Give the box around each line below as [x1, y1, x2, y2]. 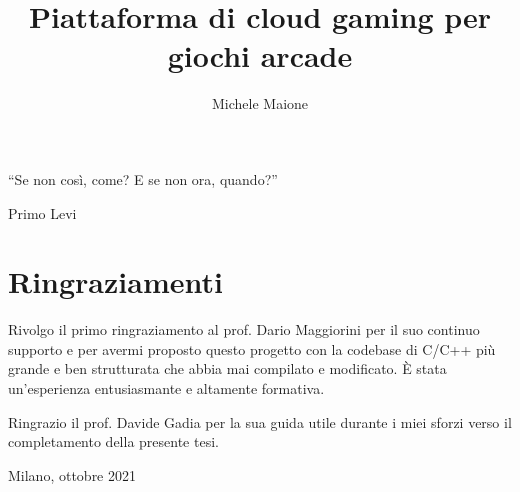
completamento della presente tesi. [8, 431, 219, 452]
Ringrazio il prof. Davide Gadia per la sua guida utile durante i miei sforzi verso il [8, 411, 512, 432]
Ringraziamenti [8, 261, 223, 302]
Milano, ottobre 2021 [8, 464, 137, 485]
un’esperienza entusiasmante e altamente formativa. [8, 378, 325, 398]
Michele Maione [211, 93, 309, 114]
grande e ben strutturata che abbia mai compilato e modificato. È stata [8, 358, 447, 379]
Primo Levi [8, 202, 77, 223]
